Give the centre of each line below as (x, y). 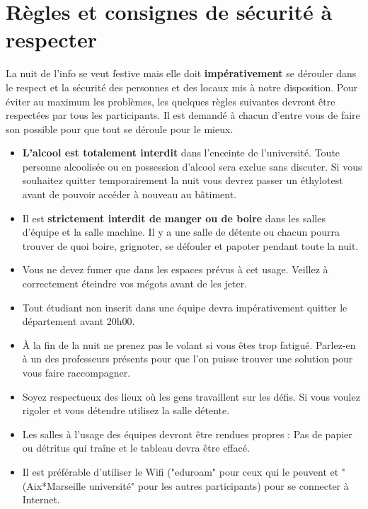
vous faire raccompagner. (76, 372)
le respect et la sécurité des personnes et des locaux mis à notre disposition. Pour (182, 87)
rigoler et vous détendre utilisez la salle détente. (126, 410)
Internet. (41, 499)
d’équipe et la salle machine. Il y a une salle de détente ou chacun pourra (181, 232)
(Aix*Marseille (54, 485)
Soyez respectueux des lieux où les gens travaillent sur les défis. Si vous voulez (191, 396)
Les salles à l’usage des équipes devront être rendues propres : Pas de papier (187, 434)
